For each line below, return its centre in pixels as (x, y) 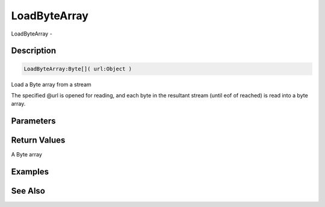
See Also (28, 191)
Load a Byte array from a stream (51, 84)
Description (34, 51)
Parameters (33, 121)
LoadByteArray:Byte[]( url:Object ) (78, 69)
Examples (30, 172)
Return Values (38, 141)
